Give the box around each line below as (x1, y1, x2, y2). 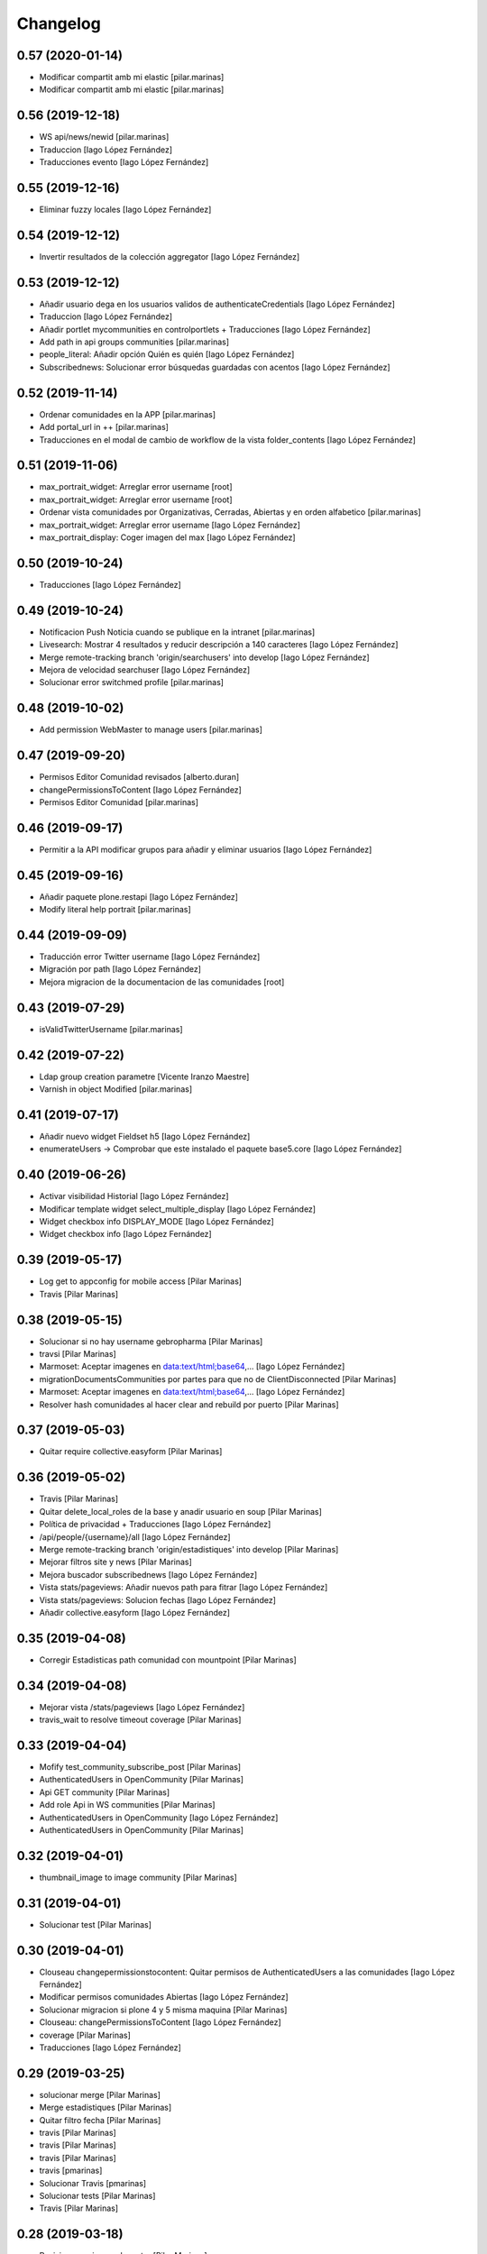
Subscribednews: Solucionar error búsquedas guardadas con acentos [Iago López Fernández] (39, 362, 391, 372)
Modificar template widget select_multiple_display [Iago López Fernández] (39, 1204, 316, 1214)
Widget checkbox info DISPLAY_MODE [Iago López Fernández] (39, 1216, 274, 1227)
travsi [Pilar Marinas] (39, 1349, 116, 1359)
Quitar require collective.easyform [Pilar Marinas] (39, 1446, 223, 1457)
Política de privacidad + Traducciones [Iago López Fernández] (39, 1519, 271, 1530)
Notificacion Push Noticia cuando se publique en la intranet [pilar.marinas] (39, 627, 316, 637)
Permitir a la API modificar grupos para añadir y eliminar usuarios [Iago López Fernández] (39, 844, 372, 855)
